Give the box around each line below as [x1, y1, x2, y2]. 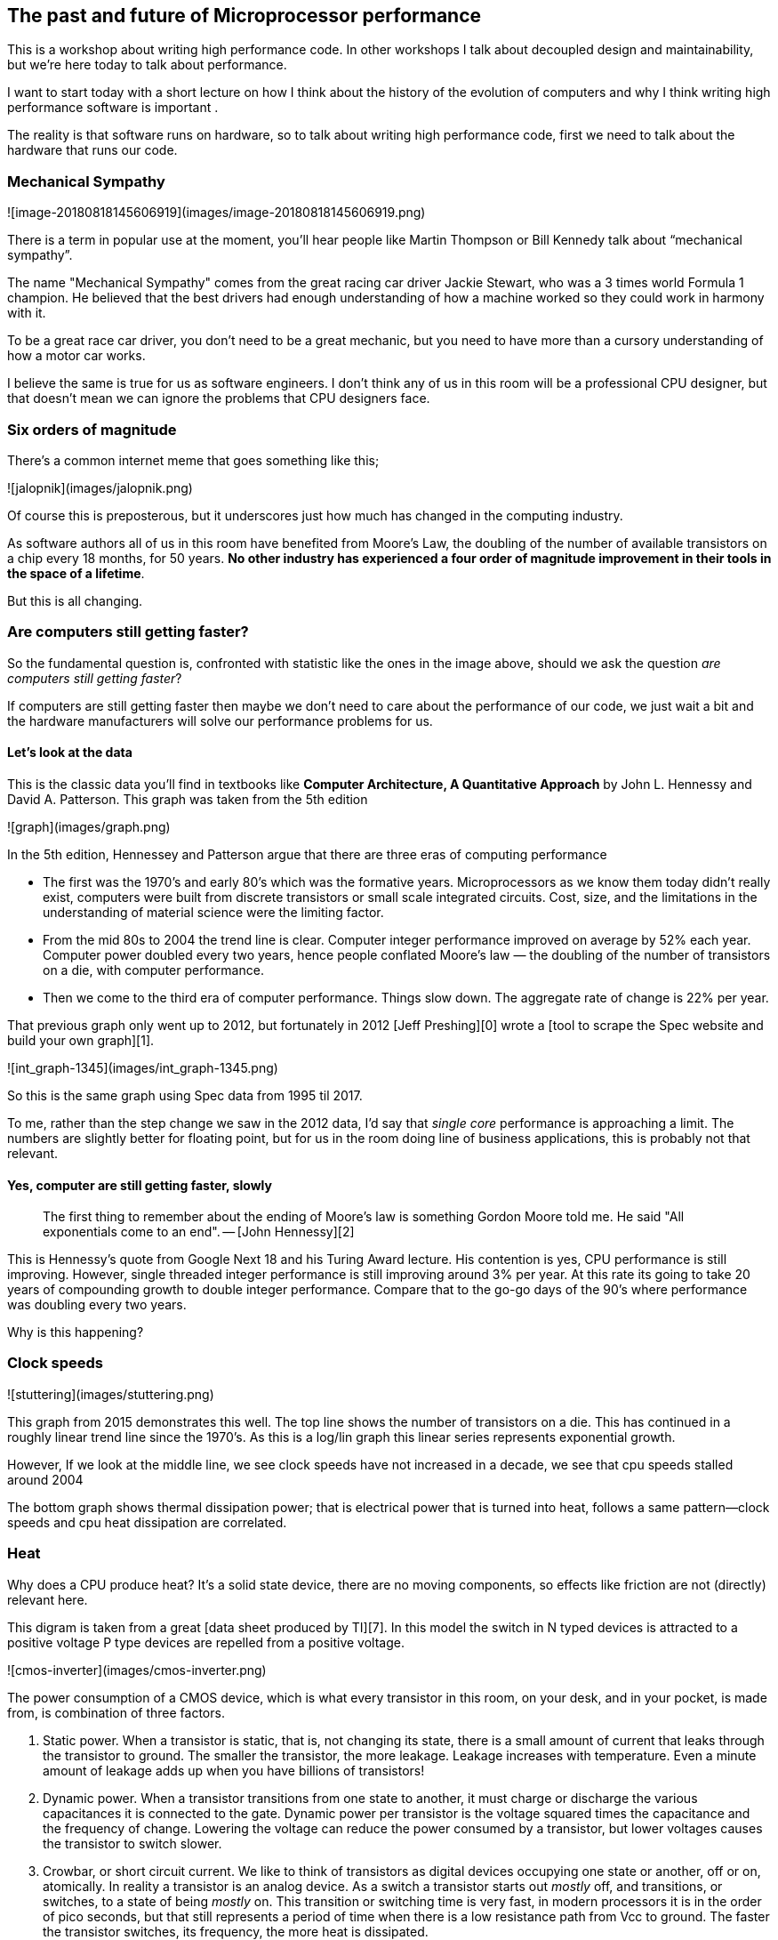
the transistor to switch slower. [43, 1835, 222, 1851]
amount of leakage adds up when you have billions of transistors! [43, 1762, 425, 1778]
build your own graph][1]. [7, 1032, 155, 1048]
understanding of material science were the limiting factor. [43, 904, 384, 920]
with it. [7, 305, 46, 321]
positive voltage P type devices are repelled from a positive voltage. [7, 1634, 405, 1650]
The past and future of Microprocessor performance [7, 4, 482, 27]
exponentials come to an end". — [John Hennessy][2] [43, 1224, 355, 1240]
